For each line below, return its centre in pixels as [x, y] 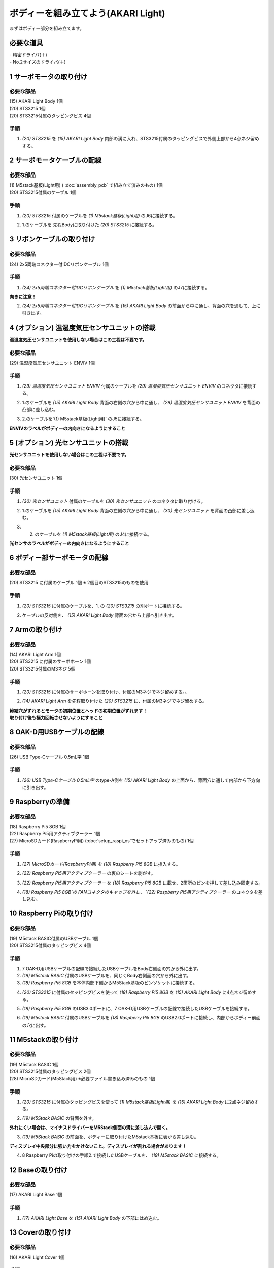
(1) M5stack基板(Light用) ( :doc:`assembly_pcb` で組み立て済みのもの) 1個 [86, 185]
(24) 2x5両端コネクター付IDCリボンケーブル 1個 [59, 264]
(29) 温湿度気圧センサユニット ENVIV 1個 [52, 363]
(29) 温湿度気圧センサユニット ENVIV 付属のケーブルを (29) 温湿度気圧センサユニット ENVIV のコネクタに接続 [137, 386]
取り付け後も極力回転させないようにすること [56, 718]
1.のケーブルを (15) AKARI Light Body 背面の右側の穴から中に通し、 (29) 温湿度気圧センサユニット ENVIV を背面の [141, 402]
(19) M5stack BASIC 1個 [34, 1064]
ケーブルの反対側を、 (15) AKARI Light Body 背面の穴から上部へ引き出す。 [99, 615]
